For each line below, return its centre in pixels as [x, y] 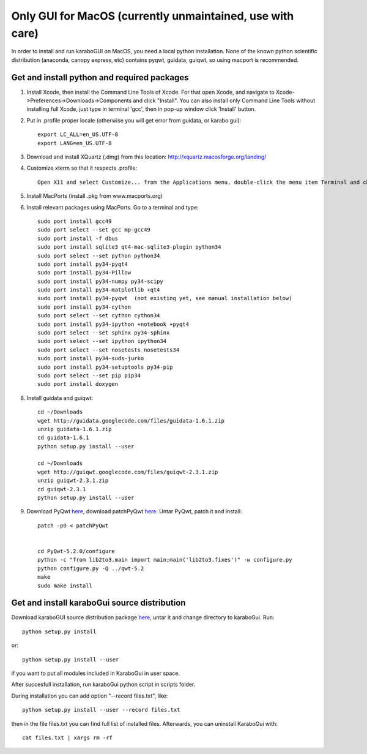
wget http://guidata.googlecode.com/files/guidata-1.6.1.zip [131, 420]
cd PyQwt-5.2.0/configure [76, 551]
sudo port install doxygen [78, 384]
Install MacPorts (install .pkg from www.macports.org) [95, 196]
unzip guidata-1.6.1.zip [75, 429]
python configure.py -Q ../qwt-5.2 [91, 568]
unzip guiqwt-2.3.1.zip [73, 481]
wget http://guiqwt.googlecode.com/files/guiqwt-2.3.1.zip [128, 472]
